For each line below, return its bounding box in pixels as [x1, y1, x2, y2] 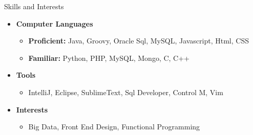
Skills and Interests [4, 1, 64, 11]
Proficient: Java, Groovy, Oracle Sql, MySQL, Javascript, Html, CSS [28, 35, 249, 46]
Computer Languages [16, 18, 93, 29]
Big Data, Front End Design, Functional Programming [28, 121, 200, 132]
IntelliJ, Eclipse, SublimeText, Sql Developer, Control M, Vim [28, 86, 223, 97]
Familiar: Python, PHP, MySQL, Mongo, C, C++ [28, 52, 190, 63]
